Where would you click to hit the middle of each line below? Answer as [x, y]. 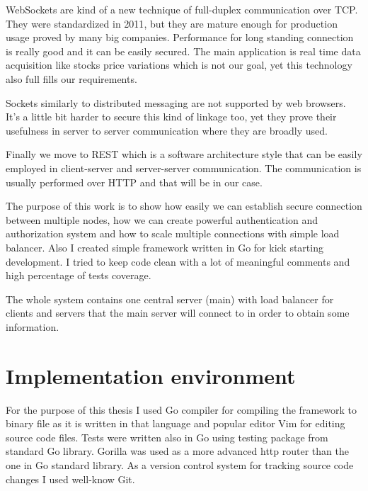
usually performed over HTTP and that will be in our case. [134, 182]
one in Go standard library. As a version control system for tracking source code [180, 464]
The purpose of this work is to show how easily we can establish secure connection [184, 206]
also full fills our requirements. [71, 78]
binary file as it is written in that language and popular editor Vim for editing [176, 423]
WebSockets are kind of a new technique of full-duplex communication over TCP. [182, 9]
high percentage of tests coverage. [79, 275]
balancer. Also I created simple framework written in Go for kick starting [165, 247]
